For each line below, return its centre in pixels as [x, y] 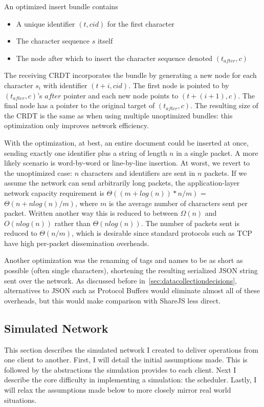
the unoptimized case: [38, 172]
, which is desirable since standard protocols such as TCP [162, 233]
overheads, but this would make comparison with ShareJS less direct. [113, 300]
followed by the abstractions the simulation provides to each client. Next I [120, 369]
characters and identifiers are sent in [138, 172]
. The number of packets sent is [190, 223]
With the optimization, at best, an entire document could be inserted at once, [126, 142]
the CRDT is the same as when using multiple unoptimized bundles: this [118, 115]
